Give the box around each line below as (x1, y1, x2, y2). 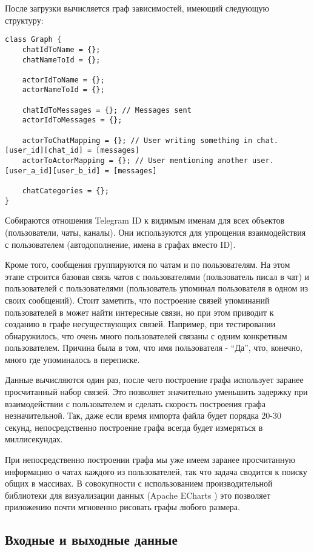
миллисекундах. (5, 433, 63, 445)
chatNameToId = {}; (22, 55, 101, 64)
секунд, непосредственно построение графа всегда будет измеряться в (5, 421, 263, 433)
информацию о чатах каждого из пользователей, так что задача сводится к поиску (5, 465, 307, 477)
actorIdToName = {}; (22, 75, 105, 84)
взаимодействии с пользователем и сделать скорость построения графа (5, 397, 266, 410)
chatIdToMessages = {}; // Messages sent (22, 105, 192, 115)
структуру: (5, 13, 44, 26)
